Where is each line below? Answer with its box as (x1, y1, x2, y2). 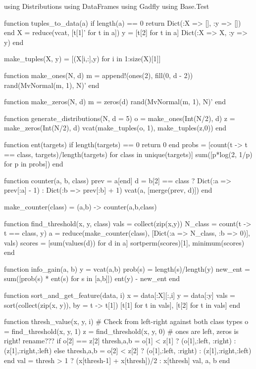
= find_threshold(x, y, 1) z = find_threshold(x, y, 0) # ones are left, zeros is (4, 326, 239, 336)
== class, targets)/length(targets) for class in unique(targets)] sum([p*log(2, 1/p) (4, 149, 253, 159)
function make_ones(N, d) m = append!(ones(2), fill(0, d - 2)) (4, 70, 193, 80)
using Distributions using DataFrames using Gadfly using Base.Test (4, 1, 209, 11)
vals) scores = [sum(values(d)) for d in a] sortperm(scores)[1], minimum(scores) (4, 237, 245, 247)
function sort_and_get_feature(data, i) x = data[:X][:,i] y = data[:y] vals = (4, 290, 235, 300)
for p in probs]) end (4, 159, 63, 169)
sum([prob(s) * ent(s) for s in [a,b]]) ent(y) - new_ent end (4, 273, 180, 284)
